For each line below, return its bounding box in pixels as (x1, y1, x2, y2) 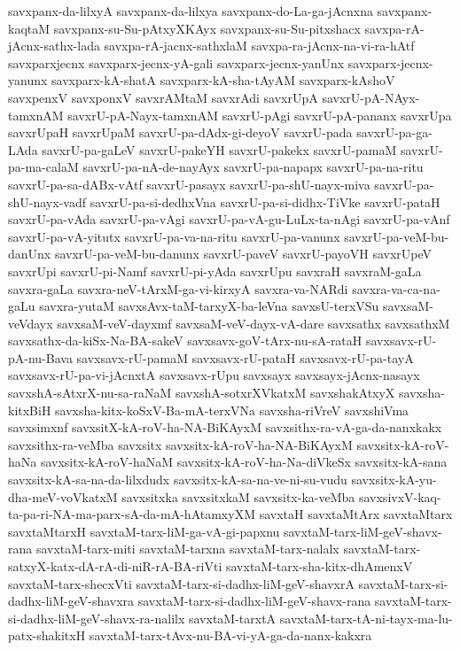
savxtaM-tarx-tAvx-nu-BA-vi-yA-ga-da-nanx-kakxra (89, 626, 372, 645)
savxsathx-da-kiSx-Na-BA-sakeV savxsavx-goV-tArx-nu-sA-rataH (8, 331, 363, 350)
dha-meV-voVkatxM (8, 487, 118, 506)
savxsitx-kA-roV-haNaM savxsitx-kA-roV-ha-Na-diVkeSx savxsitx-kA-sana (40, 453, 448, 471)
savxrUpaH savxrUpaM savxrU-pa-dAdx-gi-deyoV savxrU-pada (8, 123, 353, 142)
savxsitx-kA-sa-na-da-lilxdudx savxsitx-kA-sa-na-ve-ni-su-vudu (8, 470, 347, 489)
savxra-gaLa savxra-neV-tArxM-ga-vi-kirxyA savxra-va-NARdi (8, 279, 348, 298)
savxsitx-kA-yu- (351, 470, 437, 489)
